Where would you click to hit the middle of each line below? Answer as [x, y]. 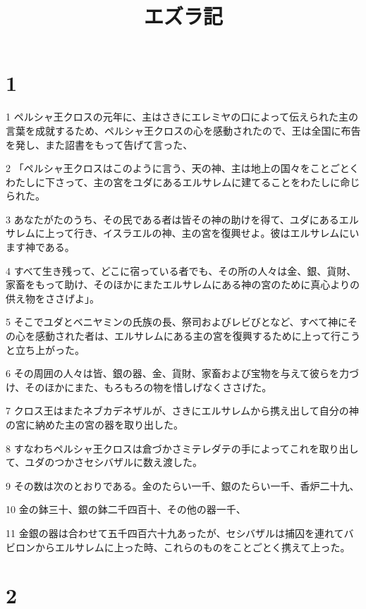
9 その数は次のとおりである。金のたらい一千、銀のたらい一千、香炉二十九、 [183, 485]
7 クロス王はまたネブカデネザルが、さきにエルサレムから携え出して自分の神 [182, 411]
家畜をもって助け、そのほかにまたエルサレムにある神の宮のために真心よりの [183, 284]
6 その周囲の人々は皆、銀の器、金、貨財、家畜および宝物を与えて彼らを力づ [182, 373]
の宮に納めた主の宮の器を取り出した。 [94, 424]
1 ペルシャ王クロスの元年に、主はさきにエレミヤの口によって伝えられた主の [182, 117]
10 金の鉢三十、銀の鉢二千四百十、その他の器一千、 [126, 509]
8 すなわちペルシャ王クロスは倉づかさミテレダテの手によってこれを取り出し [182, 448]
